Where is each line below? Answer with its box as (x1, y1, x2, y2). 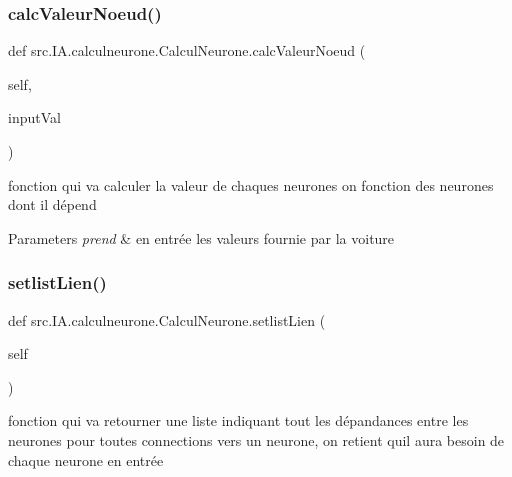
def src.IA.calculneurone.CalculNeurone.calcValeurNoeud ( (8, 40, 366, 61)
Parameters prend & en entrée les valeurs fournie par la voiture (8, 227, 395, 248)
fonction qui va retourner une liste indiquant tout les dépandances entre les (8, 410, 469, 431)
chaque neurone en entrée (8, 449, 164, 470)
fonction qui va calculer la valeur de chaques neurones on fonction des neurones (8, 174, 494, 195)
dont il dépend (8, 194, 97, 215)
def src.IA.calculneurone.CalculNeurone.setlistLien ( (8, 309, 326, 330)
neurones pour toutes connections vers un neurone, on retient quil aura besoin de (8, 429, 505, 450)
